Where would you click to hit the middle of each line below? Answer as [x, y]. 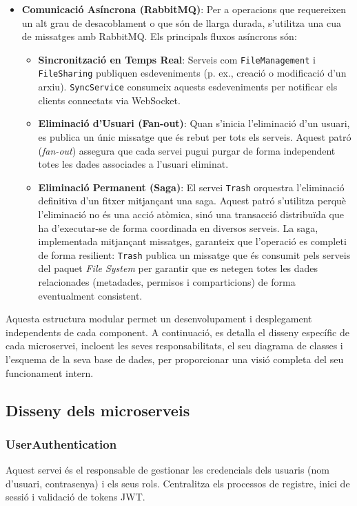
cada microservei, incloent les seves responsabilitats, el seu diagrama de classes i [174, 346]
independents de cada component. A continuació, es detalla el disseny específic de [177, 332]
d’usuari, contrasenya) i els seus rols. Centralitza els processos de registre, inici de [178, 483]
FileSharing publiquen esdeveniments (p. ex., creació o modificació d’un [192, 73]
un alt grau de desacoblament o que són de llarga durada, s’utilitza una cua [181, 22]
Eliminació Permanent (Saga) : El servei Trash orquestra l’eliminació [191, 187]
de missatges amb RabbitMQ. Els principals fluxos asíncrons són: [159, 36]
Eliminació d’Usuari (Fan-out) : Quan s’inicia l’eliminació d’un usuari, [194, 123]
